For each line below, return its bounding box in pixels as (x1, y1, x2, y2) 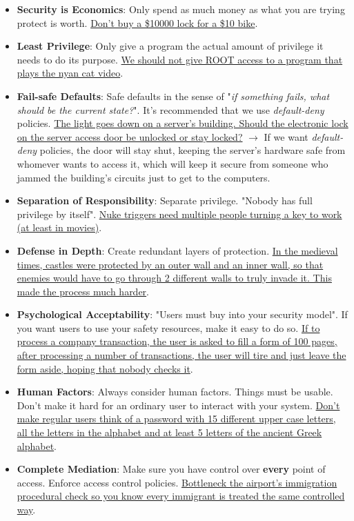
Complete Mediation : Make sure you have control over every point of (17, 462, 326, 476)
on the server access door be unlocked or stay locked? (17, 129, 243, 144)
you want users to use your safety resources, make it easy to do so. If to (17, 320, 320, 335)
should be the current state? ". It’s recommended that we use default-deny (17, 102, 324, 117)
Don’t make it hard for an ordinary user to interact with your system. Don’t (17, 397, 340, 412)
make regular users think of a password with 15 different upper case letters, (17, 411, 336, 426)
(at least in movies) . (17, 220, 102, 235)
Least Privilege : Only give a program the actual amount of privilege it (17, 39, 324, 53)
